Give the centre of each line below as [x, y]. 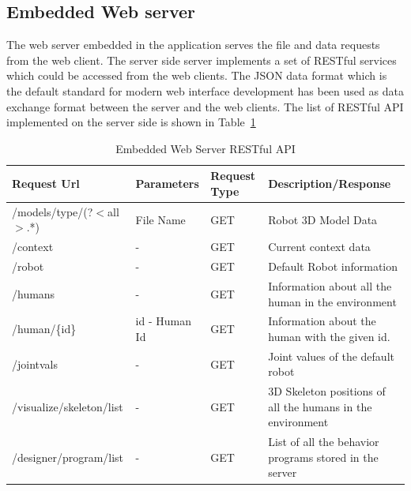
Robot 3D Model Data [323, 219]
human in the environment [332, 301]
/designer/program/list [68, 457]
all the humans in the [320, 406]
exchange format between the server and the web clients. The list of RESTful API [205, 106]
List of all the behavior [324, 442]
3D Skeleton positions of [327, 391]
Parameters [167, 184]
